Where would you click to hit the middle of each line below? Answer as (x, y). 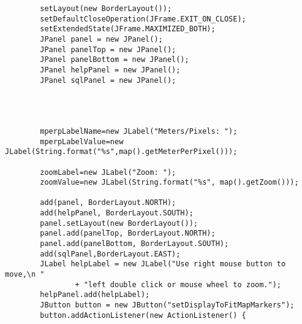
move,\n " (25, 275)
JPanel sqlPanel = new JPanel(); (108, 80)
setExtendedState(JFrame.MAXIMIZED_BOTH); (128, 29)
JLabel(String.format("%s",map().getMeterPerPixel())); (121, 152)
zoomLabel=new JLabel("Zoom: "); (108, 172)
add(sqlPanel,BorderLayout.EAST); (110, 254)
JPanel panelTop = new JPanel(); (108, 49)
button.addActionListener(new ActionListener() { (143, 315)
